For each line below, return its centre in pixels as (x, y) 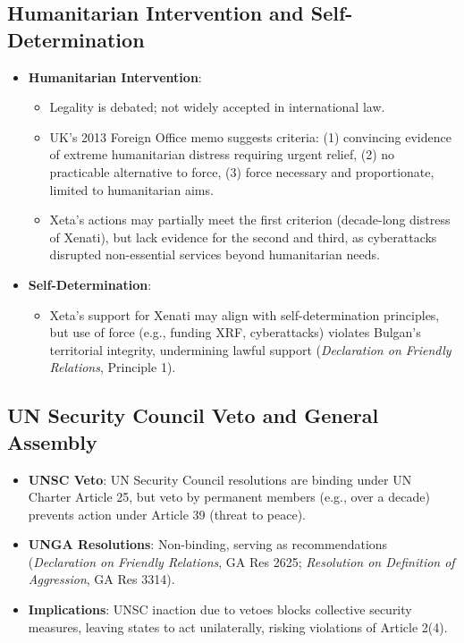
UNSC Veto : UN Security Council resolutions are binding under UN (220, 479)
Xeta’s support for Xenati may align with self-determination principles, (245, 314)
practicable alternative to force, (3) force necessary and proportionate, (242, 171)
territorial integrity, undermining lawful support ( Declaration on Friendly (250, 349)
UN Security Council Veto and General (193, 415)
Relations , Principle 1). (113, 367)
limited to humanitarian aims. (131, 189)
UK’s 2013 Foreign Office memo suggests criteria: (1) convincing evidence (250, 136)
